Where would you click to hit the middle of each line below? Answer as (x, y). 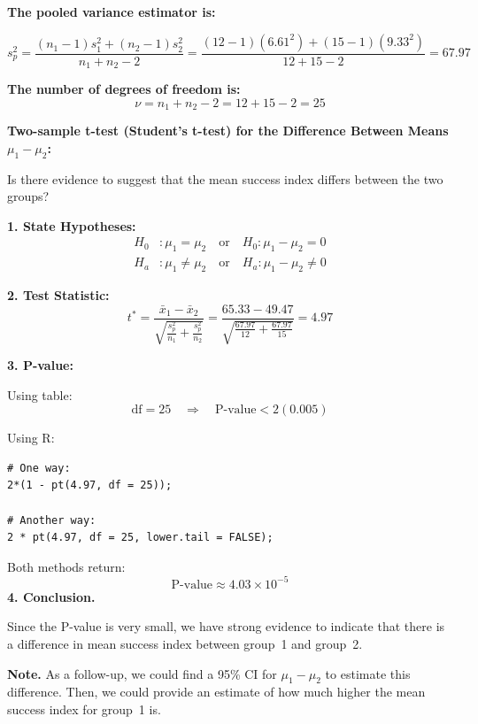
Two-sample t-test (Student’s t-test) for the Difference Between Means (228, 131)
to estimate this (368, 673)
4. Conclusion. (51, 596)
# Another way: (52, 520)
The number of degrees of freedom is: (124, 89)
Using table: (40, 394)
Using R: (31, 438)
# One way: (39, 468)
